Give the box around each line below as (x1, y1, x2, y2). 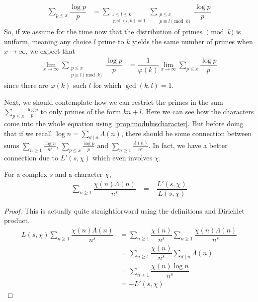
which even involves (92, 152, 153, 162)
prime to (98, 36, 124, 46)
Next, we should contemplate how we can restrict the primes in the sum (4, 96, 223, 107)
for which (93, 80, 122, 90)
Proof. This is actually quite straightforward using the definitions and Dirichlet (4, 205, 245, 216)
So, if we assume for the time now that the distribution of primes (4, 26, 203, 37)
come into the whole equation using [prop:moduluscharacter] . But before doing (4, 118, 244, 129)
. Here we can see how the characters (141, 106, 254, 117)
